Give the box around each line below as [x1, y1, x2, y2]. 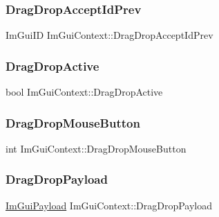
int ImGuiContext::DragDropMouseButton [6, 141, 187, 155]
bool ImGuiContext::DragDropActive [6, 85, 163, 99]
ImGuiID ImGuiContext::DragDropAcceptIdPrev [6, 28, 213, 42]
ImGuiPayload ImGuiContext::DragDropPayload [6, 198, 213, 212]
